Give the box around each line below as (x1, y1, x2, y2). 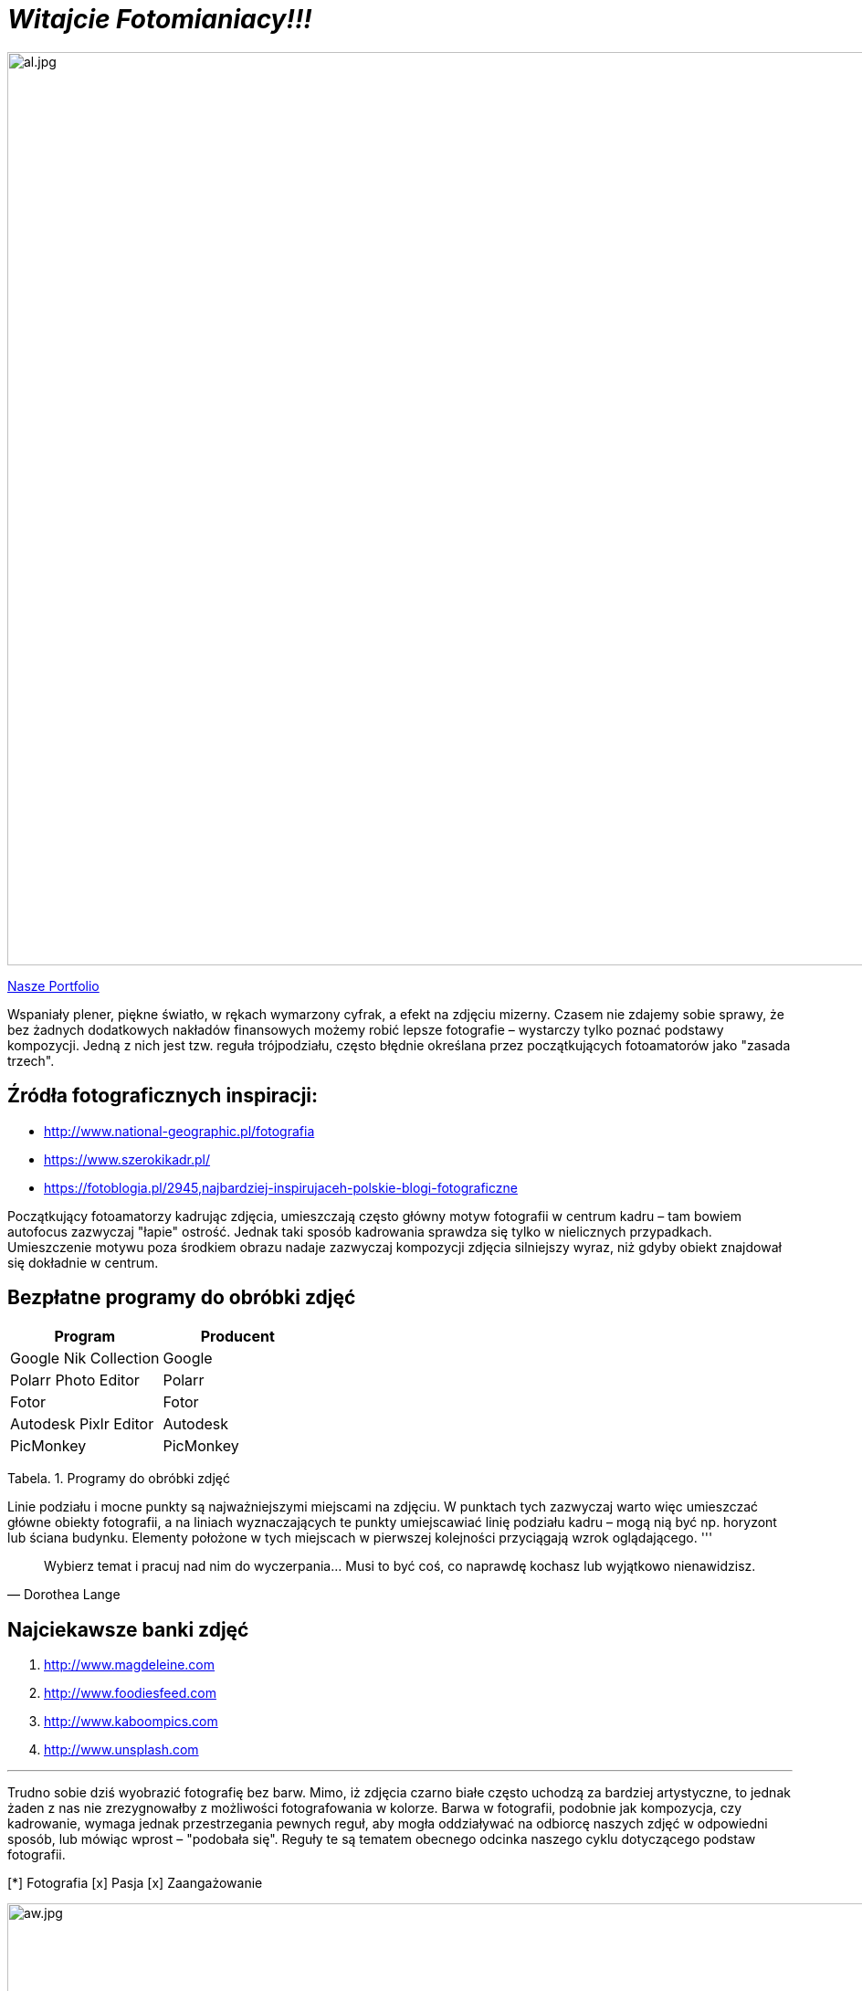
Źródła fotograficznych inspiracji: (7, 1084, 319, 1108)
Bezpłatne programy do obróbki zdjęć (7, 1286, 356, 1310)
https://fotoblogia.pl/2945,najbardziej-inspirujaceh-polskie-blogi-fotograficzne (44, 1179, 518, 1196)
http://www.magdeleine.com (44, 1657, 215, 1673)
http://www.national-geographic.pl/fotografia (44, 1122, 315, 1139)
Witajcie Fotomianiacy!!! (7, 4, 312, 35)
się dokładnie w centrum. (7, 1254, 159, 1270)
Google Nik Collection (10, 1349, 160, 1368)
